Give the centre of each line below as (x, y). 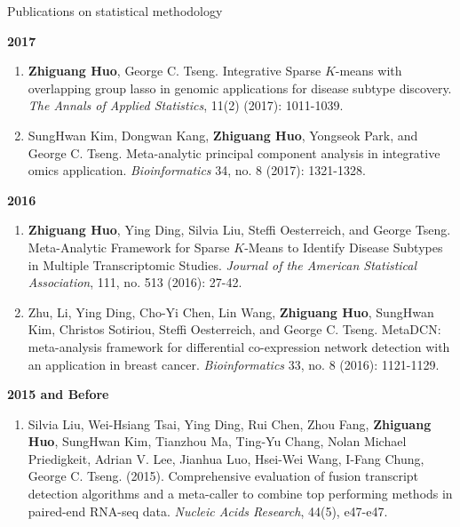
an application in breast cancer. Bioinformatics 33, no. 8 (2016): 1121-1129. (234, 364)
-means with (369, 71)
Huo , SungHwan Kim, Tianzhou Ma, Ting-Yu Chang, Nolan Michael (217, 441)
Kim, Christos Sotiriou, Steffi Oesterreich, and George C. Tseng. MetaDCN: (234, 329)
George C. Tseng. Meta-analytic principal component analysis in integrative (234, 152)
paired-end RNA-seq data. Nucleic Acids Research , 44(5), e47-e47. (208, 511)
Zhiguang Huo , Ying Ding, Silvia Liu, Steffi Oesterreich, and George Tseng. (239, 230)
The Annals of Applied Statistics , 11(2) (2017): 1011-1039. (186, 105)
